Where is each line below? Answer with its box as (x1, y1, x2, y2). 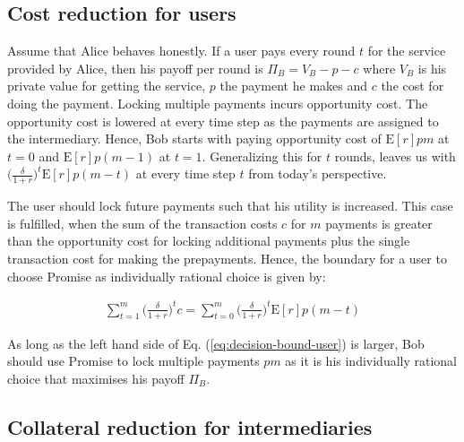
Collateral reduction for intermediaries (7, 412, 373, 440)
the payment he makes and (219, 76, 368, 95)
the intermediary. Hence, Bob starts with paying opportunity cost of (7, 129, 382, 148)
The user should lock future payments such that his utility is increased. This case (7, 196, 453, 215)
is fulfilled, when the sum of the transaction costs (7, 213, 278, 232)
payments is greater (325, 213, 433, 232)
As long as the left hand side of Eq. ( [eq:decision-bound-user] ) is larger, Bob (7, 334, 425, 352)
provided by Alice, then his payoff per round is (7, 58, 263, 77)
